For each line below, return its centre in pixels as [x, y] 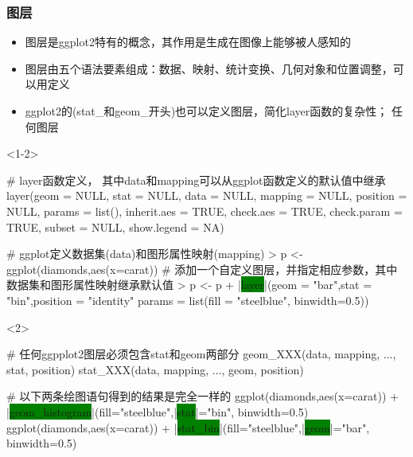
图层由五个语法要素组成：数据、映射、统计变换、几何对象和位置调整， [209, 68]
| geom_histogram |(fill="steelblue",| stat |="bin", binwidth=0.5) [158, 411]
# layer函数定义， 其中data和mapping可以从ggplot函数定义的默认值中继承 [196, 180]
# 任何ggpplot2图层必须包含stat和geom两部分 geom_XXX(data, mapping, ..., [201, 354]
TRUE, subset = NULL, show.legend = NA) [115, 227]
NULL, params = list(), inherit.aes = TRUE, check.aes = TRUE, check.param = [205, 211]
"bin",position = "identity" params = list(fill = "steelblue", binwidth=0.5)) [188, 300]
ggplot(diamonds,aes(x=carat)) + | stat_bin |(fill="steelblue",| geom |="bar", [188, 427]
